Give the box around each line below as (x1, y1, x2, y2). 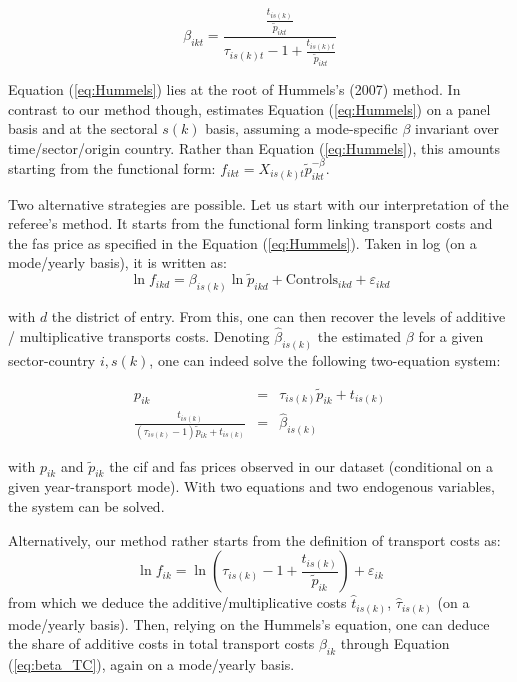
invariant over (415, 118, 500, 139)
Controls (285, 273, 339, 288)
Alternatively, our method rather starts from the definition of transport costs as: (8, 529, 501, 550)
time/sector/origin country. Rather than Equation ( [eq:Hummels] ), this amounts (8, 137, 501, 158)
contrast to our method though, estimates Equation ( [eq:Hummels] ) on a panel (8, 98, 491, 119)
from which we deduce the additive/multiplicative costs (8, 592, 347, 613)
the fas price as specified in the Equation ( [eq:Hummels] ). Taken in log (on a (8, 232, 477, 253)
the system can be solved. (8, 495, 165, 516)
